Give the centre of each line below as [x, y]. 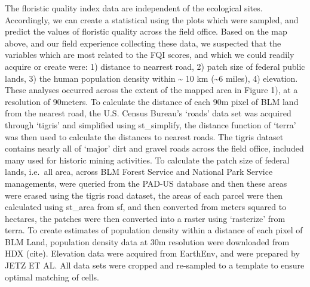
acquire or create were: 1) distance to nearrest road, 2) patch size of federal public [155, 66]
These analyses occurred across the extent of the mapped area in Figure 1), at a [151, 90]
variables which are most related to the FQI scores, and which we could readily [150, 55]
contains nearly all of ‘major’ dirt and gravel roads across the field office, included [154, 148]
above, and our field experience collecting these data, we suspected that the [143, 43]
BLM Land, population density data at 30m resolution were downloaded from [147, 241]
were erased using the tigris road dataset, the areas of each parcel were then [144, 195]
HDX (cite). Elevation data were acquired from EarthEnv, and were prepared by [152, 253]
